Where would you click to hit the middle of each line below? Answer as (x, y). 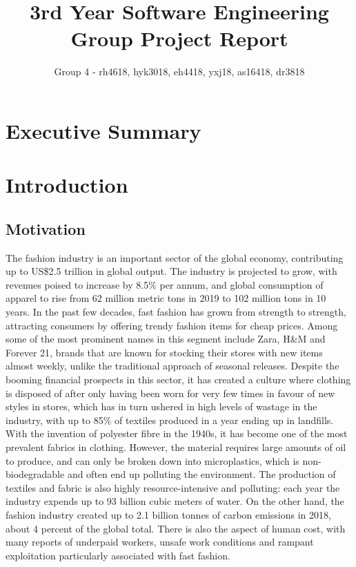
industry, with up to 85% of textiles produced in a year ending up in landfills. (170, 420)
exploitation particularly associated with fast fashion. (118, 555)
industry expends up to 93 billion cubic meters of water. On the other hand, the (175, 501)
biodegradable (35, 474)
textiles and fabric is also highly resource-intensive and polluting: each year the (173, 487)
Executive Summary (103, 130)
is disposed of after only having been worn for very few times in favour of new (170, 393)
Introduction (67, 185)
